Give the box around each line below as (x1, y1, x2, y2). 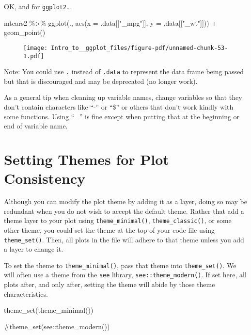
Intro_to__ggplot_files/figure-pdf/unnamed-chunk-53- (51, 44, 228, 51)
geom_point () (4, 27, 46, 37)
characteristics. (4, 288, 48, 299)
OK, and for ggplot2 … (4, 1, 71, 11)
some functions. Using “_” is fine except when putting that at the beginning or (4, 111, 240, 121)
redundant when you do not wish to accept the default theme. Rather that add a (4, 206, 244, 216)
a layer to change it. (4, 244, 63, 254)
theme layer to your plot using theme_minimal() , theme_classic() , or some (4, 215, 232, 225)
